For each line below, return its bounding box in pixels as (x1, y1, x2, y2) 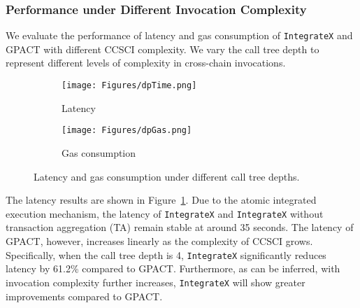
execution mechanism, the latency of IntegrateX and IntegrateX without (6, 206, 324, 220)
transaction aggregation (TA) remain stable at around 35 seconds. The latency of (6, 220, 354, 234)
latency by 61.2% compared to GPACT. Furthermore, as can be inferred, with (6, 261, 340, 276)
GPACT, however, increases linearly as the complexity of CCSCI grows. (6, 234, 313, 248)
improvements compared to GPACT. (6, 288, 163, 303)
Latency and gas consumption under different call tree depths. (34, 169, 300, 183)
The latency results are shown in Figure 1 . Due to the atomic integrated (6, 192, 317, 207)
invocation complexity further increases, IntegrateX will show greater (6, 274, 305, 289)
